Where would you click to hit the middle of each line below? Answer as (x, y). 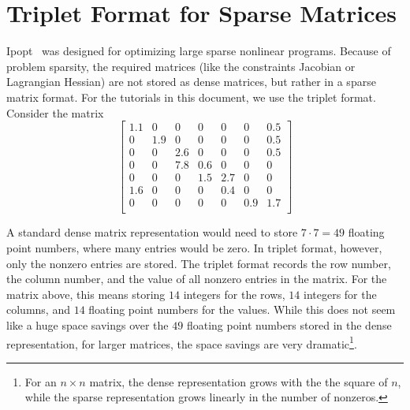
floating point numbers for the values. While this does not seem (242, 309)
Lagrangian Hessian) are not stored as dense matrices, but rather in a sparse (191, 82)
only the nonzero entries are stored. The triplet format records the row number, (199, 263)
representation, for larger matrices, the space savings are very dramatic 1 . (182, 342)
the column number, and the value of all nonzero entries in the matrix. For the (197, 279)
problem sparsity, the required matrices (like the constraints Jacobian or (181, 66)
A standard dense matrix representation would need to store (152, 232)
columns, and (38, 309)
